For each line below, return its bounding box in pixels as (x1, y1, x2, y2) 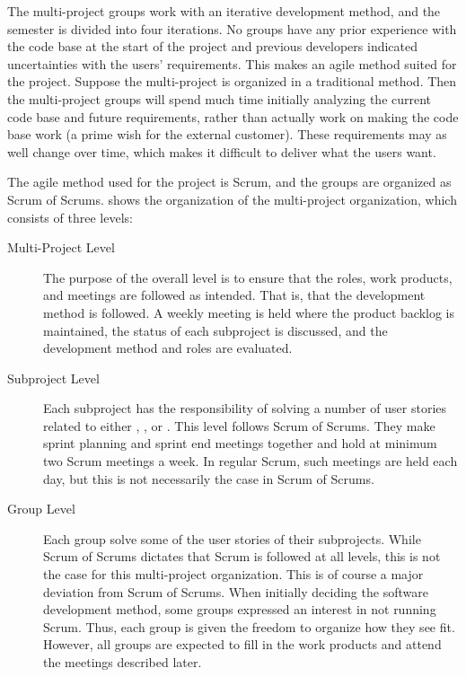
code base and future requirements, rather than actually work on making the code (7, 107, 459, 126)
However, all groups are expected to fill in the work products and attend (43, 635, 442, 654)
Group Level (7, 499, 75, 518)
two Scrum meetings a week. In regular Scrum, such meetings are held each (43, 452, 458, 470)
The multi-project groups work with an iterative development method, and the (7, 2, 441, 20)
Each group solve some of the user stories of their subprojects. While (43, 529, 421, 548)
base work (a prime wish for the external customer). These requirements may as (7, 125, 447, 144)
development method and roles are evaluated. (43, 338, 293, 357)
